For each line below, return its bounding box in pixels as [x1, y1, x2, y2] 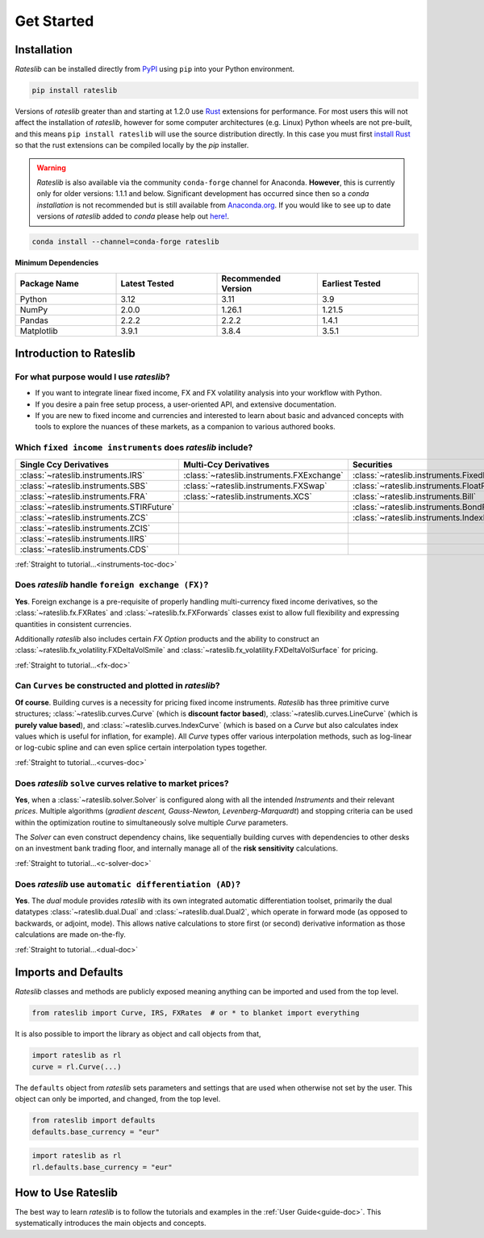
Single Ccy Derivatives [19, 458, 109, 470]
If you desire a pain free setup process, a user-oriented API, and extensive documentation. [35, 399, 336, 409]
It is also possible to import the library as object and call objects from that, [15, 1029, 261, 1039]
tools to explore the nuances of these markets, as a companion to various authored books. [35, 422, 336, 432]
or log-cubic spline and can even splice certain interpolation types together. [15, 742, 268, 752]
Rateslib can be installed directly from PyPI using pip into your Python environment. [15, 65, 294, 74]
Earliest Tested [321, 278, 381, 289]
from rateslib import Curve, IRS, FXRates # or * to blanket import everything [31, 1009, 360, 1018]
